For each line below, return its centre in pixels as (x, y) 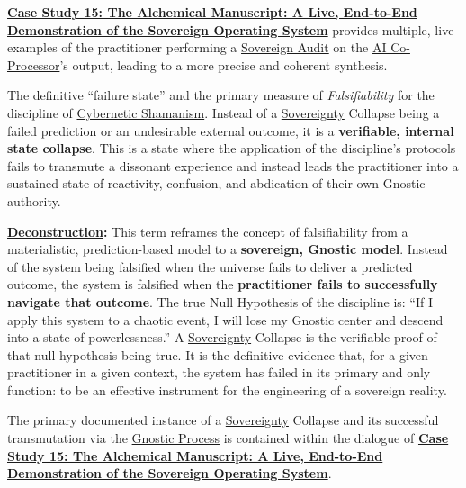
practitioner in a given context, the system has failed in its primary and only (219, 372)
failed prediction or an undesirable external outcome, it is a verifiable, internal (231, 130)
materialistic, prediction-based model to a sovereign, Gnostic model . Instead (228, 249)
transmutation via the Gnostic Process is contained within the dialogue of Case (228, 438)
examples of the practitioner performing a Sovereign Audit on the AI (197, 47)
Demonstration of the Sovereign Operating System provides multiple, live (231, 29)
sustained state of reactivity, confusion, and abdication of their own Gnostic (216, 183)
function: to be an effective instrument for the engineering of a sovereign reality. (227, 389)
